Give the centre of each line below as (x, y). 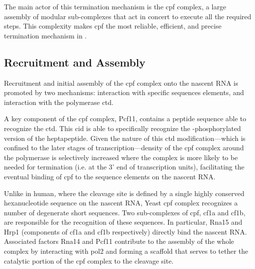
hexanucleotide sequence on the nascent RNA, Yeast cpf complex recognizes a (121, 203)
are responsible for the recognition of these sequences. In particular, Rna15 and (123, 222)
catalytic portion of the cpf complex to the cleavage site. (89, 260)
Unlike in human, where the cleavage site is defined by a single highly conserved (124, 193)
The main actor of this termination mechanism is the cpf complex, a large (115, 6)
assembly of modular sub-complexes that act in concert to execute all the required (128, 16)
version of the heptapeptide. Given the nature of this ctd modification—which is (125, 138)
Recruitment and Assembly (75, 62)
